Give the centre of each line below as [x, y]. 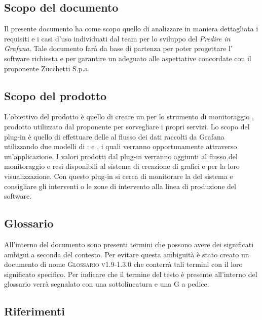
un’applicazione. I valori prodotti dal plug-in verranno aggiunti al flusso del [121, 156]
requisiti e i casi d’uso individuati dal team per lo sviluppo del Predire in [117, 38]
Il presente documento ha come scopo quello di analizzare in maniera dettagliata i [131, 29]
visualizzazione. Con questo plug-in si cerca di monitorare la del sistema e [119, 176]
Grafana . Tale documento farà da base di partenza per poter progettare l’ [118, 48]
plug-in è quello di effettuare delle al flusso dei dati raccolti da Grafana [114, 136]
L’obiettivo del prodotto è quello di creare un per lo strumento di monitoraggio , [129, 117]
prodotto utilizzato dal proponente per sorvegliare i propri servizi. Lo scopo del [127, 126]
